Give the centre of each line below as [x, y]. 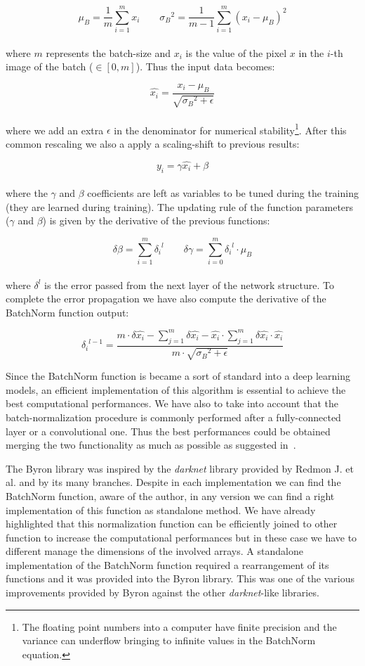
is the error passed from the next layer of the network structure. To [189, 284]
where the [27, 193]
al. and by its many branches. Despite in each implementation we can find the [173, 482]
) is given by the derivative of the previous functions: [156, 220]
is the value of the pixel [236, 52]
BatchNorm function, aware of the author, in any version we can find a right [170, 495]
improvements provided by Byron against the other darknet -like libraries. [162, 593]
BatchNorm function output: [67, 312]
